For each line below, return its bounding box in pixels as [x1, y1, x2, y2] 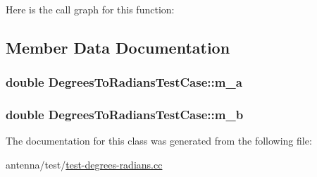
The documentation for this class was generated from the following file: [6, 133, 312, 148]
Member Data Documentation [6, 36, 230, 58]
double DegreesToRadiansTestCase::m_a [6, 73, 242, 91]
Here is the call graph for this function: [6, 2, 175, 16]
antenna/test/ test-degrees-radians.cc [6, 157, 163, 172]
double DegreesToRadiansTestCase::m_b [6, 106, 244, 123]
